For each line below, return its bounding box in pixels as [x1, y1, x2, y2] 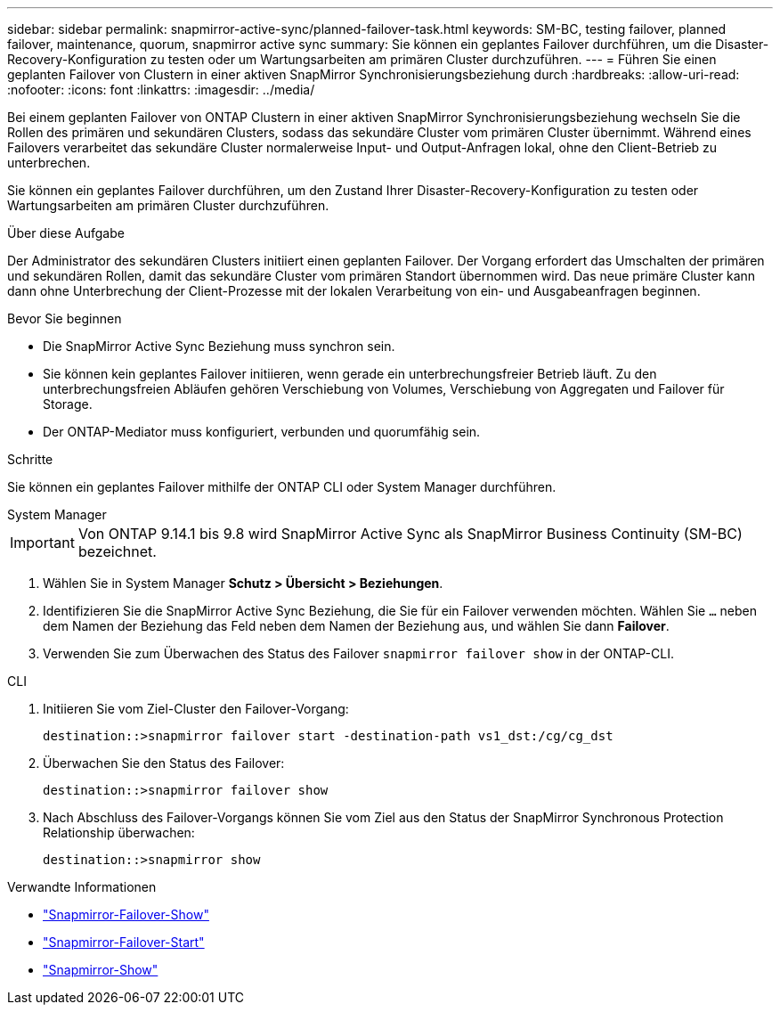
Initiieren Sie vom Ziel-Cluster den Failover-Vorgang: [43, 701, 349, 716]
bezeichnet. [77, 543, 157, 560]
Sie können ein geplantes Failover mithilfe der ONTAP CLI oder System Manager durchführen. [7, 479, 557, 494]
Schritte [7, 452, 53, 467]
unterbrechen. [7, 155, 91, 170]
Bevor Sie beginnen [7, 311, 122, 326]
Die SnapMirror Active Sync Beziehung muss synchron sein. [43, 339, 395, 354]
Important [10, 534, 75, 551]
